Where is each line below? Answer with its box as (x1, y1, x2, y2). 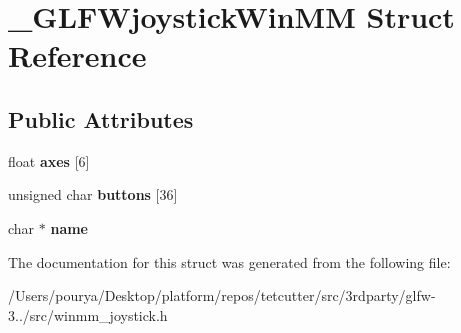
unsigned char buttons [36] (8, 184, 178, 205)
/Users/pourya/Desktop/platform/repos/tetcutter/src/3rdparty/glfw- (8, 285, 436, 306)
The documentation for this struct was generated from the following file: (8, 251, 451, 272)
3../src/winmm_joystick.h (8, 304, 168, 325)
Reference (8, 35, 147, 76)
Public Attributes (8, 103, 194, 134)
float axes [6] (8, 150, 90, 171)
